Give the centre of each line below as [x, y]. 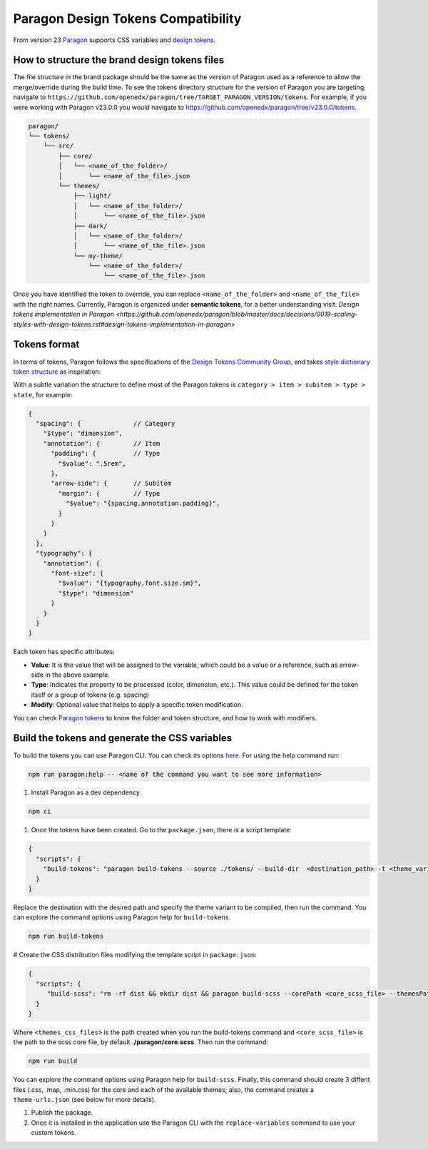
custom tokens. [53, 1133]
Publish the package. [62, 1113]
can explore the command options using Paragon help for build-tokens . [122, 917]
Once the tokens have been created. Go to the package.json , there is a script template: [162, 830]
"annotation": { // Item [102, 443]
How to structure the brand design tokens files [119, 60]
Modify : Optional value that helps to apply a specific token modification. [137, 705]
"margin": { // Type [109, 493]
